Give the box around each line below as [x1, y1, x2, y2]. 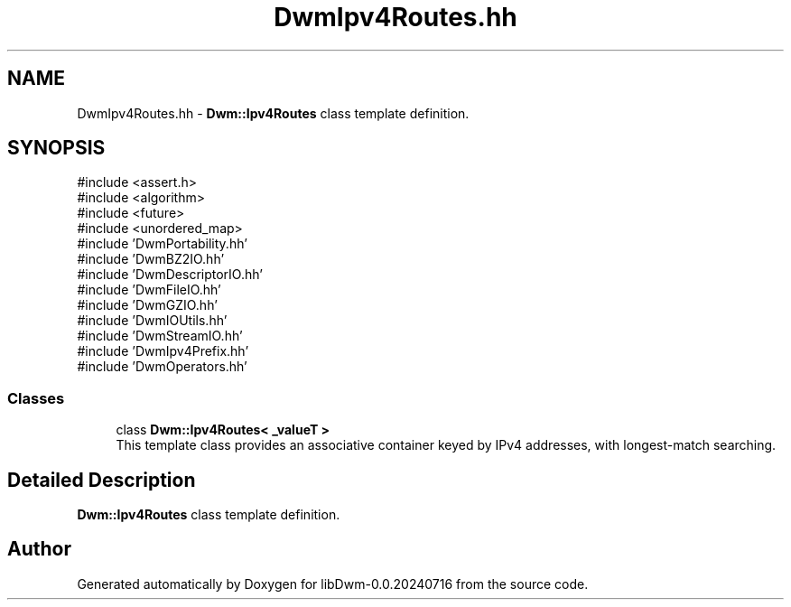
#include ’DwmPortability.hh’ [77, 236, 247, 252]
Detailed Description [7, 468, 196, 491]
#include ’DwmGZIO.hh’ [77, 297, 218, 313]
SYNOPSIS [7, 136, 106, 160]
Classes [7, 388, 65, 407]
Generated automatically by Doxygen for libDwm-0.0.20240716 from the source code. [77, 575, 589, 592]
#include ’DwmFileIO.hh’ [77, 282, 221, 298]
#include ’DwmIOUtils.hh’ [77, 313, 228, 329]
